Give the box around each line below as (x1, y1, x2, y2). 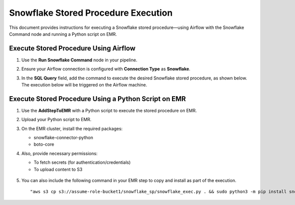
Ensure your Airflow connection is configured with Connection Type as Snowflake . (21, 66, 191, 72)
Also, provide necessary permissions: (21, 150, 98, 156)
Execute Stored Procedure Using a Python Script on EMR (9, 95, 186, 103)
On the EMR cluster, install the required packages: (21, 126, 123, 131)
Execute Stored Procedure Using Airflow (9, 44, 136, 52)
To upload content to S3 (33, 166, 83, 172)
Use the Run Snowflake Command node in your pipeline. (21, 57, 138, 63)
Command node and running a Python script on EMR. (9, 31, 118, 37)
